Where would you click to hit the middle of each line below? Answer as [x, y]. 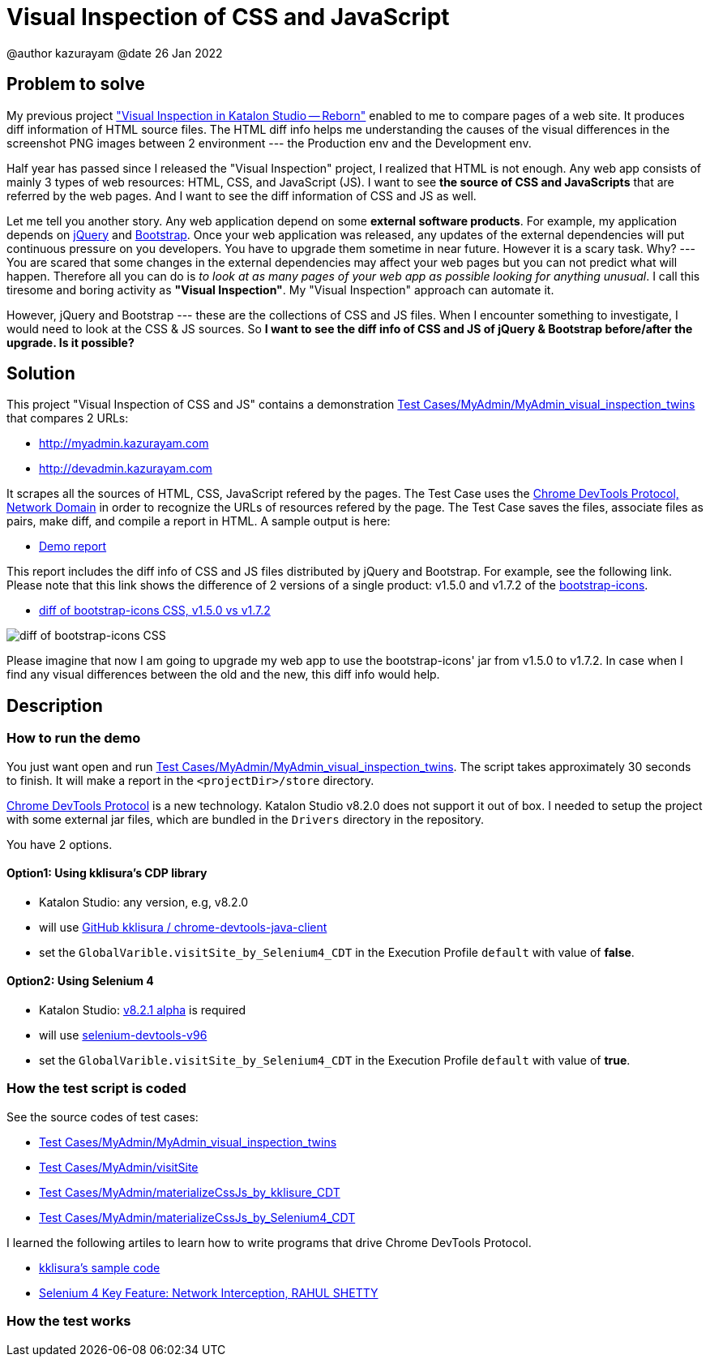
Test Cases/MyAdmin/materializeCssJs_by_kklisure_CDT [190, 1192]
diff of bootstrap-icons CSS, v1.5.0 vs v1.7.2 [155, 611]
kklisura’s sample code [100, 1267]
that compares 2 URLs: [68, 418]
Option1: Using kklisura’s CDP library [107, 873]
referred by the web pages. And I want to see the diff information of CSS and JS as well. [242, 195]
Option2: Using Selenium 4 [80, 981]
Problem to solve [76, 84]
